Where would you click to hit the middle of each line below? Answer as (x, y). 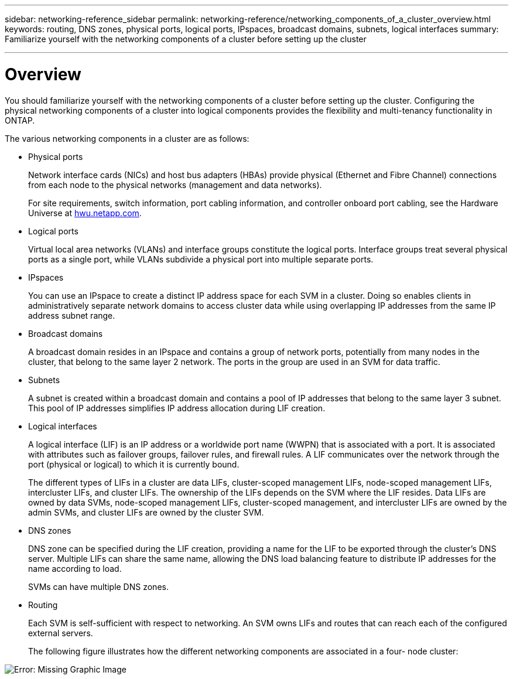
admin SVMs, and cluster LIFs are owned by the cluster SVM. (146, 512)
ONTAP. (20, 120)
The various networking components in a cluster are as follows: (127, 138)
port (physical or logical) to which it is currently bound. (134, 464)
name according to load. (75, 568)
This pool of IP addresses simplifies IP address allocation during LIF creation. (177, 408)
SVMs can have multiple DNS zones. (98, 586)
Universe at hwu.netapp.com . (85, 213)
